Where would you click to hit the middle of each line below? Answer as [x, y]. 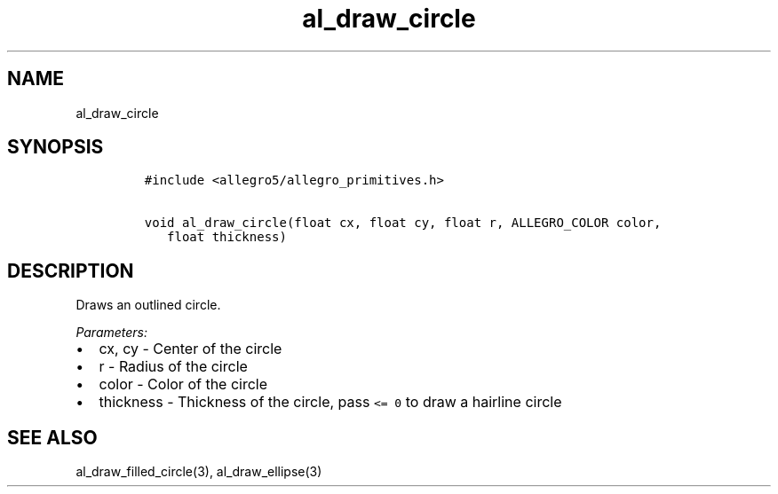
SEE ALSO [52, 437]
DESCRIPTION [71, 271]
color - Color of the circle [183, 384]
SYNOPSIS [56, 147]
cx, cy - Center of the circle [191, 349]
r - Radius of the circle [173, 367]
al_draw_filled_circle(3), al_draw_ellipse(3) [199, 472]
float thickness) [227, 237]
